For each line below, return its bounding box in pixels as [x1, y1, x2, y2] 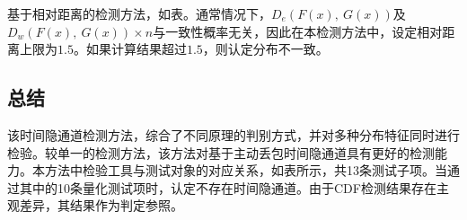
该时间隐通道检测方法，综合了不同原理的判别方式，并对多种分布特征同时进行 [7, 125, 460, 144]
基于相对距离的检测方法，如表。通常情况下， [7, 4, 271, 22]
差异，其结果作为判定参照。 [19, 196, 183, 215]
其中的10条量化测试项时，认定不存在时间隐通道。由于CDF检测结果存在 [19, 178, 436, 197]
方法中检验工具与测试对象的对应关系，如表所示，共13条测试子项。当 [44, 161, 447, 180]
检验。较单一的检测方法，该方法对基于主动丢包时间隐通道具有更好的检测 [7, 143, 435, 162]
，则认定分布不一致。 [202, 40, 329, 58]
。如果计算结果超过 [73, 40, 187, 58]
